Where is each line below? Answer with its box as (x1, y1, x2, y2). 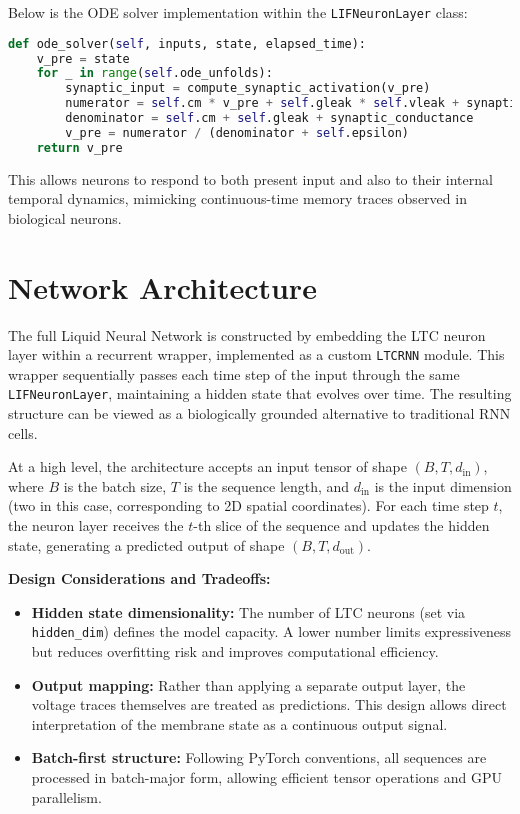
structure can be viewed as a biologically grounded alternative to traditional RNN (8, 403, 511, 424)
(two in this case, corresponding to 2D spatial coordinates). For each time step (8, 495, 489, 516)
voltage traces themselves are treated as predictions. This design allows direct (31, 694, 507, 715)
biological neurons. (8, 207, 122, 228)
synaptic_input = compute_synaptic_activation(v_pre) (65, 81, 431, 96)
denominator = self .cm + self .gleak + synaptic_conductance (65, 111, 474, 126)
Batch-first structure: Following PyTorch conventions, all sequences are (31, 747, 487, 768)
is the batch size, (63, 475, 167, 496)
